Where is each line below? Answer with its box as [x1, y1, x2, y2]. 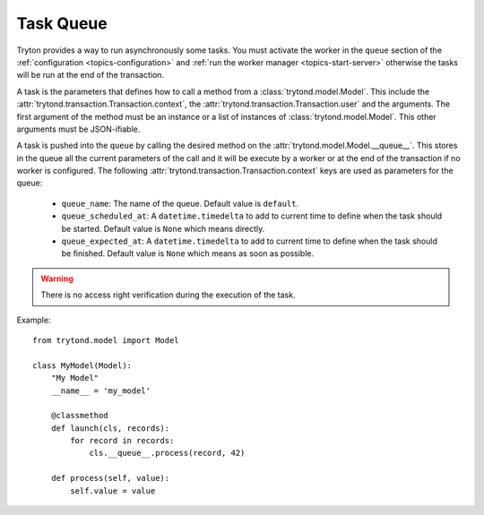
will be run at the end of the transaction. [16, 70, 165, 81]
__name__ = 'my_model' [50, 385, 151, 396]
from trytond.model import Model [32, 335, 179, 345]
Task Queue [16, 13, 108, 33]
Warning [40, 273, 73, 284]
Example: [16, 314, 51, 325]
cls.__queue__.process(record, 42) [89, 448, 246, 459]
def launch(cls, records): [50, 423, 170, 433]
